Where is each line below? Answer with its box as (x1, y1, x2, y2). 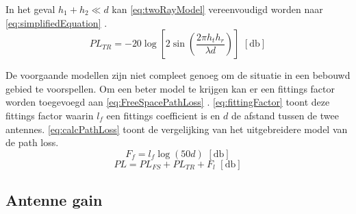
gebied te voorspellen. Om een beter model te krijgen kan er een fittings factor (5, 81, 335, 95)
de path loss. (5, 135, 59, 150)
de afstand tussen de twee (231, 108, 339, 122)
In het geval (5, 2, 55, 16)
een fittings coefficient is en (106, 108, 220, 122)
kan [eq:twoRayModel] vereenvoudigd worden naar (112, 2, 323, 16)
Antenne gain (5, 189, 103, 211)
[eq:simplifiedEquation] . (5, 15, 107, 29)
